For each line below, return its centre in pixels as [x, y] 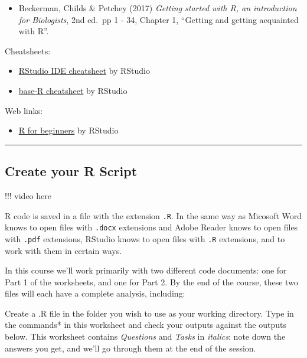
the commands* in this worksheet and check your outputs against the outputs [146, 325]
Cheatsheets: [28, 51]
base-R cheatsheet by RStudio [73, 90]
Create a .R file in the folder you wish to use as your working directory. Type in [149, 313]
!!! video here [28, 195]
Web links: [24, 110]
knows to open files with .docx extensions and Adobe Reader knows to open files [151, 227]
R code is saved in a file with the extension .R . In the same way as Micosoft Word [153, 215]
